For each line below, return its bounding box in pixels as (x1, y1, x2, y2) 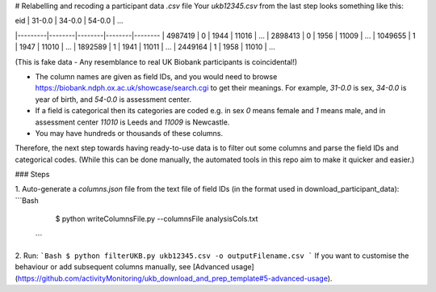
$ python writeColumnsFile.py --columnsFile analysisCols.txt (55, 214, 258, 224)
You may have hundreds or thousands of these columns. (35, 128, 224, 138)
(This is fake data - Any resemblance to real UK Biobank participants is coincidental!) (15, 57, 298, 66)
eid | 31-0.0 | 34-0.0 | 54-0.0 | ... (15, 16, 124, 26)
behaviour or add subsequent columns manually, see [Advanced (15, 262, 230, 272)
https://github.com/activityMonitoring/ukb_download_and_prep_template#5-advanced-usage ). (17, 273, 333, 283)
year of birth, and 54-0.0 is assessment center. (35, 94, 192, 104)
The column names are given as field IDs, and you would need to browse (35, 71, 278, 81)
